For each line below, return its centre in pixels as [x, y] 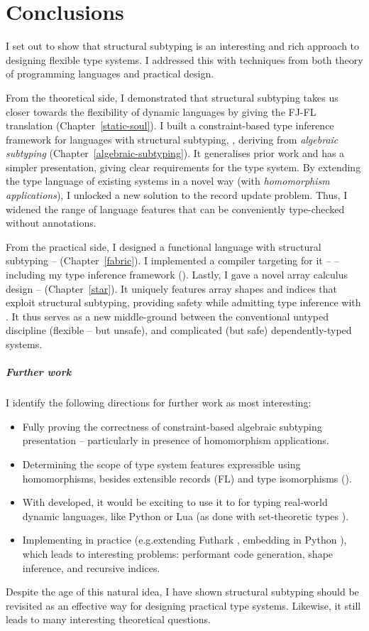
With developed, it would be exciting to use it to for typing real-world [175, 502]
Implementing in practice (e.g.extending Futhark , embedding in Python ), [184, 540]
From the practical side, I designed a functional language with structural [164, 246]
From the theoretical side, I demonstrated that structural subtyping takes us [172, 97]
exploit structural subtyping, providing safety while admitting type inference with [183, 302]
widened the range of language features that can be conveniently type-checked [175, 209]
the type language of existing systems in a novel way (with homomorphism [168, 181]
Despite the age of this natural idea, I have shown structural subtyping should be [182, 592]
